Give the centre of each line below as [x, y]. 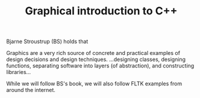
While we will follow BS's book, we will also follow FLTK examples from [94, 84]
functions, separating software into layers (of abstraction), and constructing [100, 66]
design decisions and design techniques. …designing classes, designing [96, 59]
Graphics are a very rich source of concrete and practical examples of [93, 53]
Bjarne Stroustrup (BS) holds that [47, 42]
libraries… [19, 72]
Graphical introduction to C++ [101, 11]
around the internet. [31, 90]
